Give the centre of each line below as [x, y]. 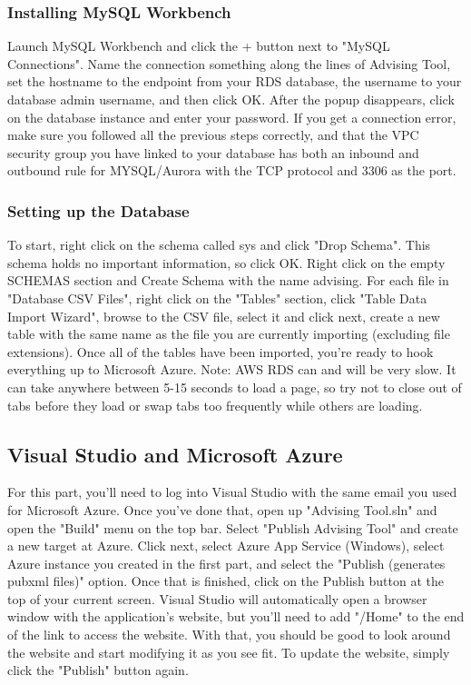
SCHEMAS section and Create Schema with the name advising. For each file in [228, 280]
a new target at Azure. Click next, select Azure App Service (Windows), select [226, 546]
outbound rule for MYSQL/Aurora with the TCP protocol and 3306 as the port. [232, 170]
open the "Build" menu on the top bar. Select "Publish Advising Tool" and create [233, 527]
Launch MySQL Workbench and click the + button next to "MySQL [199, 46]
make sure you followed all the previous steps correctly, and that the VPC [213, 135]
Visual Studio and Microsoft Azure [175, 454]
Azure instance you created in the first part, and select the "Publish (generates [226, 563]
